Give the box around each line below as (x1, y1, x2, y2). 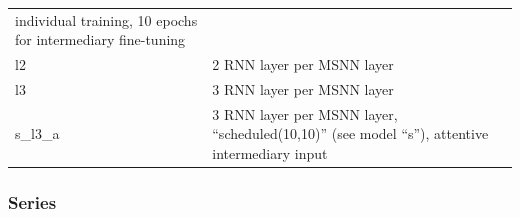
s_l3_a (15, 123, 60, 144)
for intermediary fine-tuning (15, 29, 186, 50)
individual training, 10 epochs (15, 9, 198, 30)
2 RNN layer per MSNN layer (212, 54, 394, 75)
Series (8, 190, 57, 215)
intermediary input (212, 143, 328, 164)
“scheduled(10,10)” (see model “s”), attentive (212, 123, 489, 144)
